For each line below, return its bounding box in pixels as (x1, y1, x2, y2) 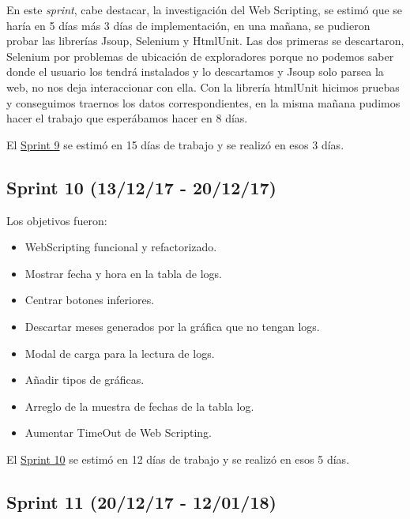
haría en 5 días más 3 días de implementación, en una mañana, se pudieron (6, 17, 371, 33)
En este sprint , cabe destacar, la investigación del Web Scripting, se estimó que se (6, 2, 403, 17)
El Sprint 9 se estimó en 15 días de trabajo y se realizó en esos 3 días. (6, 136, 344, 152)
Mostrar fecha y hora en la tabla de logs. (24, 265, 222, 281)
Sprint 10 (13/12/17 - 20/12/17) (6, 175, 276, 199)
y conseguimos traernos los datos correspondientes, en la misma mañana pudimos (6, 94, 401, 111)
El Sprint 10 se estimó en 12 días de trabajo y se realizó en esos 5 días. (6, 450, 350, 467)
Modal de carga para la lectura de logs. (24, 344, 215, 361)
